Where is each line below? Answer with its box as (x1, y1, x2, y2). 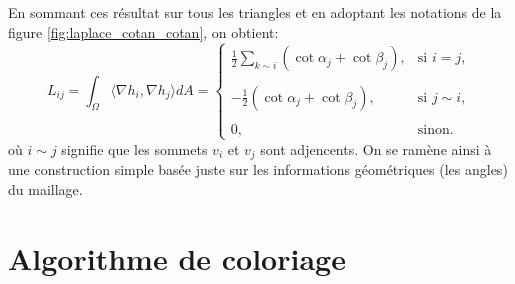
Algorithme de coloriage (8, 237, 346, 278)
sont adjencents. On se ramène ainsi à (260, 138, 492, 159)
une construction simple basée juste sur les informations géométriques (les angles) (8, 159, 508, 180)
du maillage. (8, 178, 83, 199)
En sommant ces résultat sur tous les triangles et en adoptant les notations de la (8, 2, 502, 22)
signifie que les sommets (61, 138, 208, 159)
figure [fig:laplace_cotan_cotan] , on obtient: (8, 21, 279, 42)
